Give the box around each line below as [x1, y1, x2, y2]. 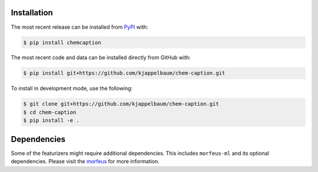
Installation [11, 8, 53, 18]
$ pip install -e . [23, 117, 79, 124]
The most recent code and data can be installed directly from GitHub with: [11, 54, 191, 61]
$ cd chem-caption [23, 109, 77, 116]
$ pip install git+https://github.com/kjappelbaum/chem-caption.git [23, 70, 226, 76]
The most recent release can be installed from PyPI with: [11, 23, 148, 31]
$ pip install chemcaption [23, 39, 101, 46]
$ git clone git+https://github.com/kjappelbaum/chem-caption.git [23, 100, 219, 107]
